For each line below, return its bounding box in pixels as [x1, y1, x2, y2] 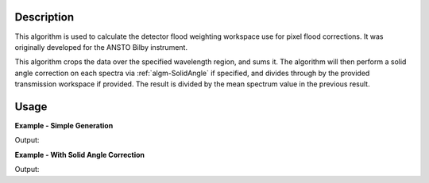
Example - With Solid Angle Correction [14, 150, 145, 159]
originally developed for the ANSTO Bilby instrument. [14, 42, 188, 51]
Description [14, 10, 75, 24]
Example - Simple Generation [14, 120, 114, 130]
